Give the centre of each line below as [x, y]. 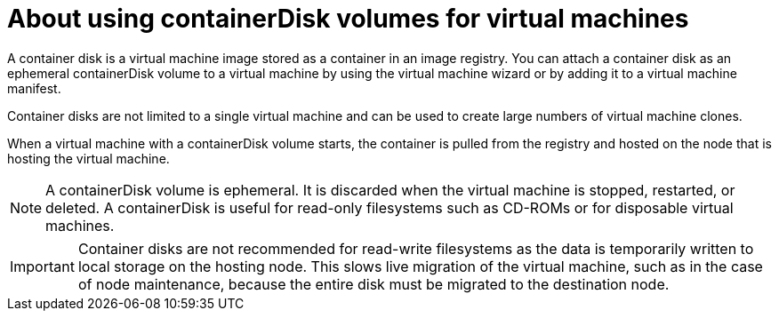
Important [42, 266]
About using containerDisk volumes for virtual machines [348, 19]
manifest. [34, 88]
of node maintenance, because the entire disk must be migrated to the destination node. [373, 284]
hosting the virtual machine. [88, 158]
